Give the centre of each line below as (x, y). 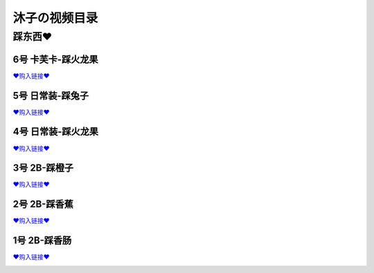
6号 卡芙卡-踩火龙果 (55, 59)
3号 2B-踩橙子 (43, 168)
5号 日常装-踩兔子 (51, 96)
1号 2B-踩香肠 (42, 241)
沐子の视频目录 (55, 18)
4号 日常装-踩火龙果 (55, 132)
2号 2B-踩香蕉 (43, 204)
